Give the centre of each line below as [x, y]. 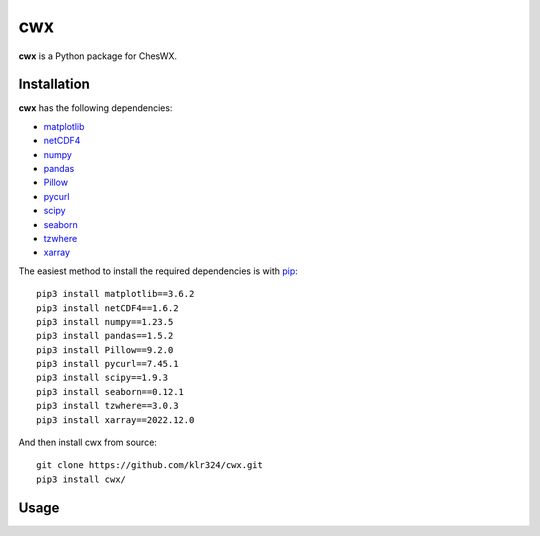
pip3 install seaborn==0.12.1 [110, 391]
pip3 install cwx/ [81, 479]
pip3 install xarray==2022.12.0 [115, 419]
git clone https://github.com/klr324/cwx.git [150, 465]
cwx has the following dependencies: [95, 108]
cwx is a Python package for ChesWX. [98, 56]
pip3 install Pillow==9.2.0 [105, 349]
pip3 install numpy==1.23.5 [105, 321]
